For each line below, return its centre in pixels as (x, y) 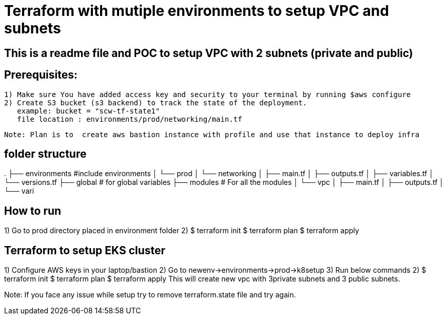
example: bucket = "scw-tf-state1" (89, 111)
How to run (33, 211)
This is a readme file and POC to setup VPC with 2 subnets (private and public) (209, 53)
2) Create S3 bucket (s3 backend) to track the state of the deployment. (156, 102)
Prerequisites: (41, 75)
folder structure (45, 154)
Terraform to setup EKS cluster (85, 250)
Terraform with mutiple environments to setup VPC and (197, 11)
